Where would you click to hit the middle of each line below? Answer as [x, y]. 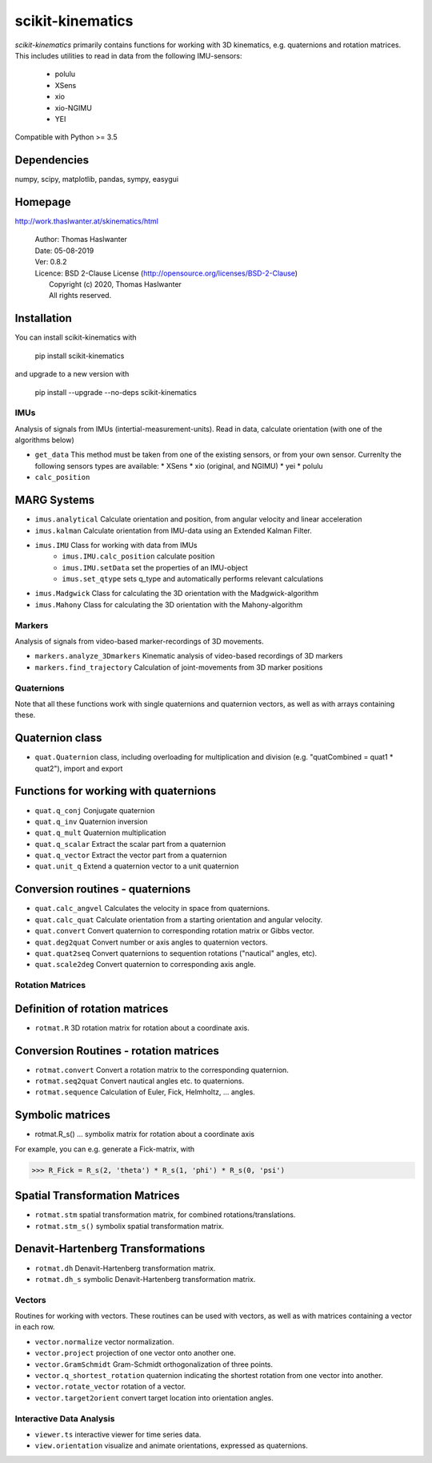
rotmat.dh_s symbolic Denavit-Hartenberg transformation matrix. [145, 1279]
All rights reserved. [80, 296]
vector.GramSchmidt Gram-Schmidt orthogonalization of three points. [154, 1364]
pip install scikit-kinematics [80, 356]
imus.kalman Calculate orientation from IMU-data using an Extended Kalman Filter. [173, 530]
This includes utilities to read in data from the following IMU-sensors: [128, 55]
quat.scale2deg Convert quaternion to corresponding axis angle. [145, 965]
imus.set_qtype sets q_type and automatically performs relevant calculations [193, 579]
